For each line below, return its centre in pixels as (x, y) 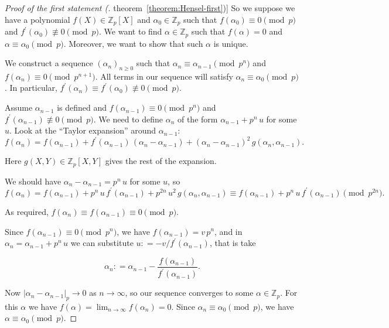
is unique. (231, 43)
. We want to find (131, 31)
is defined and (82, 107)
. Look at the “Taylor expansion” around (83, 130)
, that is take (233, 243)
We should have (33, 181)
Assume (19, 107)
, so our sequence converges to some (189, 293)
